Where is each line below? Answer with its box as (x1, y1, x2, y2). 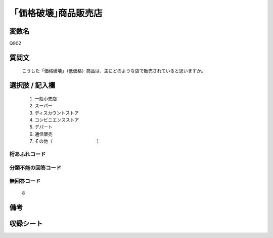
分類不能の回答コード (9, 164, 62, 171)
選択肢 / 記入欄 (9, 81, 56, 90)
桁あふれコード (9, 150, 46, 157)
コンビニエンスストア (34, 117, 79, 123)
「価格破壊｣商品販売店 (9, 8, 103, 19)
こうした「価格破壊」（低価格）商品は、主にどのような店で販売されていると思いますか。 (22, 68, 206, 74)
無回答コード (9, 178, 41, 185)
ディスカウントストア (34, 109, 79, 116)
